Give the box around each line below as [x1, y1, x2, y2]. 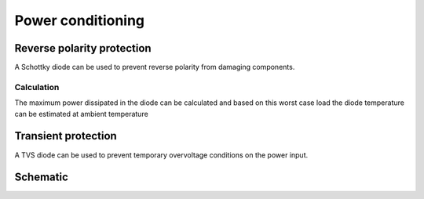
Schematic [14, 171, 68, 184]
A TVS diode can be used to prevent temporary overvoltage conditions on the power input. [14, 150, 309, 160]
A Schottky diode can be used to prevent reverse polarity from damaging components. [14, 63, 295, 72]
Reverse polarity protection [14, 42, 152, 55]
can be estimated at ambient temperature [14, 109, 148, 118]
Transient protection [14, 129, 117, 143]
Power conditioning [14, 12, 145, 29]
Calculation [14, 81, 60, 92]
